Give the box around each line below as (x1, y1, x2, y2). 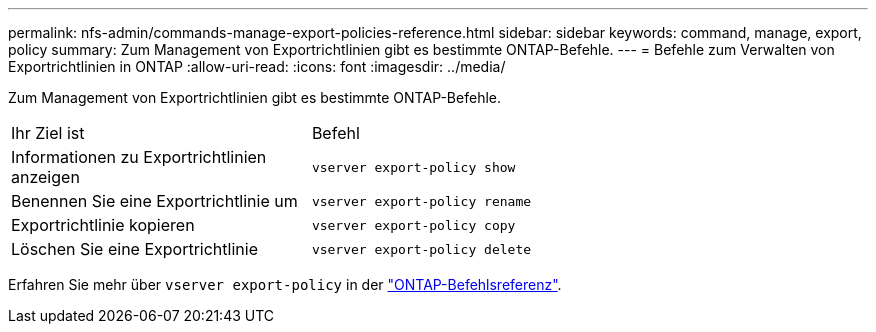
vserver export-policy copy (311, 217, 516, 233)
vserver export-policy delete (311, 241, 532, 257)
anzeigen (11, 167, 80, 187)
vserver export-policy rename (311, 193, 532, 209)
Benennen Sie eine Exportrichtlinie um (11, 191, 298, 211)
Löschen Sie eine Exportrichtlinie (11, 239, 258, 259)
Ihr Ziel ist (11, 123, 85, 143)
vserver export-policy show (311, 159, 516, 175)
